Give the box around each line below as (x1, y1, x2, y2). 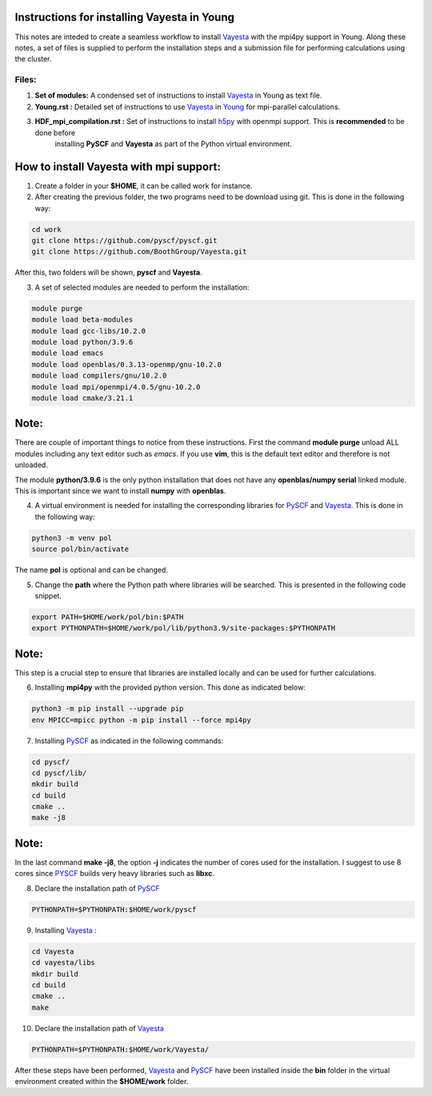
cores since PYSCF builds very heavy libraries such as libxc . (14, 869, 215, 878)
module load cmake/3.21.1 (31, 393, 134, 402)
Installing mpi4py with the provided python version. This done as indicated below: (34, 682, 306, 692)
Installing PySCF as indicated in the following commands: (34, 736, 224, 746)
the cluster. (14, 54, 52, 64)
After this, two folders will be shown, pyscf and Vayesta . (14, 268, 203, 278)
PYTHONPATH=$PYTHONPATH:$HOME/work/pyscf (31, 905, 197, 914)
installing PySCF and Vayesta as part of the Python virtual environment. (54, 139, 292, 148)
